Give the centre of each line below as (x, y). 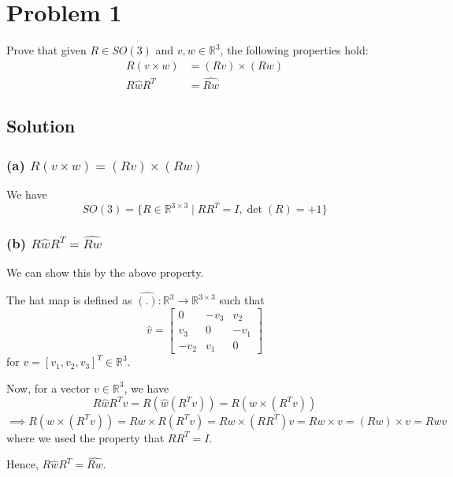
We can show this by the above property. (105, 272)
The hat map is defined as (69, 300)
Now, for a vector (48, 388)
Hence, (22, 464)
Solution (41, 126)
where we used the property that (85, 437)
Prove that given (46, 50)
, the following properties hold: (294, 50)
